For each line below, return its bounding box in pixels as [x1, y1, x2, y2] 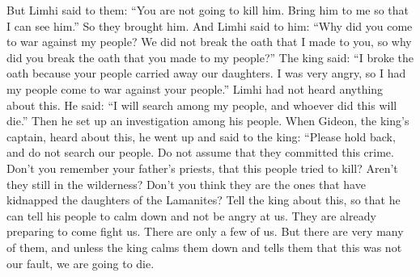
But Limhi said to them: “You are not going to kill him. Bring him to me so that [6, 2, 409, 18]
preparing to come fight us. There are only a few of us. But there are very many [6, 223, 404, 240]
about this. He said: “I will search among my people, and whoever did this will [6, 96, 397, 113]
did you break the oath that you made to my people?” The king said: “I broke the [6, 48, 414, 65]
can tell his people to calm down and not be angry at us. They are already [6, 207, 376, 224]
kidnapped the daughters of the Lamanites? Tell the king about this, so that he [6, 191, 401, 208]
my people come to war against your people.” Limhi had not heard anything [6, 80, 384, 97]
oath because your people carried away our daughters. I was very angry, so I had [6, 65, 406, 82]
